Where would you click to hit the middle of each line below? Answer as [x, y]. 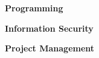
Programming [34, 8]
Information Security [49, 28]
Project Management [50, 48]
